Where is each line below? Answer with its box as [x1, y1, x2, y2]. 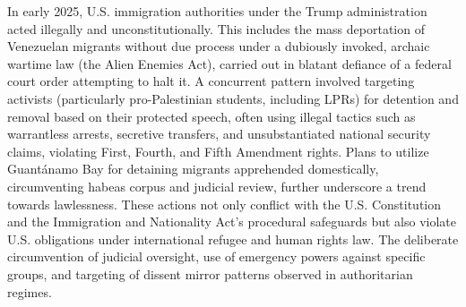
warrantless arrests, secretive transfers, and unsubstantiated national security [7, 124, 431, 143]
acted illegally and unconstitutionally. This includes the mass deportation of [7, 19, 425, 38]
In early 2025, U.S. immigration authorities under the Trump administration [7, 2, 427, 20]
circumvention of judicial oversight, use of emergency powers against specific [7, 247, 426, 266]
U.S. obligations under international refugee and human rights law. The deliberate [7, 229, 459, 248]
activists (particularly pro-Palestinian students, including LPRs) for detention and [7, 89, 459, 107]
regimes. [7, 282, 52, 301]
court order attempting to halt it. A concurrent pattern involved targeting [7, 72, 415, 90]
